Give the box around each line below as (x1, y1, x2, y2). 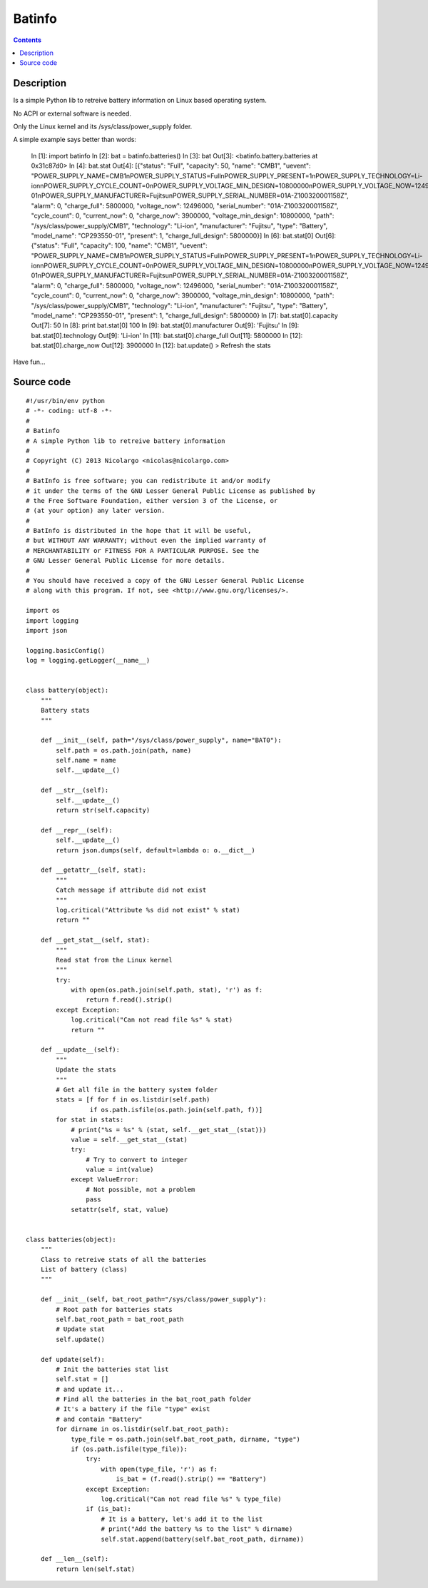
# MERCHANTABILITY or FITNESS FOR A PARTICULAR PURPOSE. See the (26, 546, 260, 554)
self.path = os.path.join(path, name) (56, 746, 192, 754)
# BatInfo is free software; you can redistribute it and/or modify (26, 477, 270, 485)
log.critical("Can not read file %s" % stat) (71, 1016, 233, 1024)
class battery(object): (26, 686, 109, 695)
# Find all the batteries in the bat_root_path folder (56, 1395, 252, 1403)
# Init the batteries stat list (56, 1365, 169, 1373)
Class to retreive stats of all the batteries (40, 1256, 207, 1263)
